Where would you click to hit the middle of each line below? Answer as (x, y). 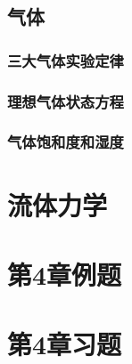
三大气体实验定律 (66, 60)
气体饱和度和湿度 (66, 142)
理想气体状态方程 (66, 101)
